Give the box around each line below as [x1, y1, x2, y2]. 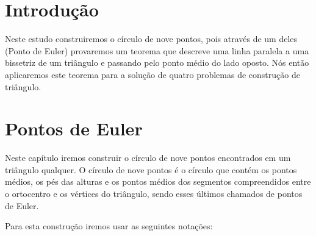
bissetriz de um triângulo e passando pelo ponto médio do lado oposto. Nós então [5, 56, 309, 69]
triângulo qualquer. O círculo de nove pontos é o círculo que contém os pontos [5, 163, 297, 176]
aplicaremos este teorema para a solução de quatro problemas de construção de [5, 68, 300, 80]
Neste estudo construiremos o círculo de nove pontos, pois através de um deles [5, 32, 298, 45]
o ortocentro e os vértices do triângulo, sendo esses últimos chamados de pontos [5, 187, 303, 199]
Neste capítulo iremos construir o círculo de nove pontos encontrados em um [5, 151, 291, 164]
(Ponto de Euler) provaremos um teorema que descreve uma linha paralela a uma [5, 44, 309, 57]
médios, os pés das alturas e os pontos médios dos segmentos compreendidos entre [5, 175, 311, 188]
